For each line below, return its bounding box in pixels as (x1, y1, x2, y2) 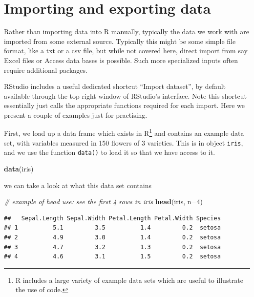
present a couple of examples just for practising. (4, 109, 148, 120)
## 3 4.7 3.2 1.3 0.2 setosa (4, 243, 221, 251)
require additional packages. (4, 64, 87, 75)
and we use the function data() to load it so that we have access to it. (4, 147, 215, 157)
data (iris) (4, 164, 34, 174)
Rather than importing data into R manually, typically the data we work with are (4, 26, 249, 37)
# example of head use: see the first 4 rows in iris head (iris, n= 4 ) (4, 196, 203, 207)
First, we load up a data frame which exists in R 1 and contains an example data (4, 127, 244, 138)
